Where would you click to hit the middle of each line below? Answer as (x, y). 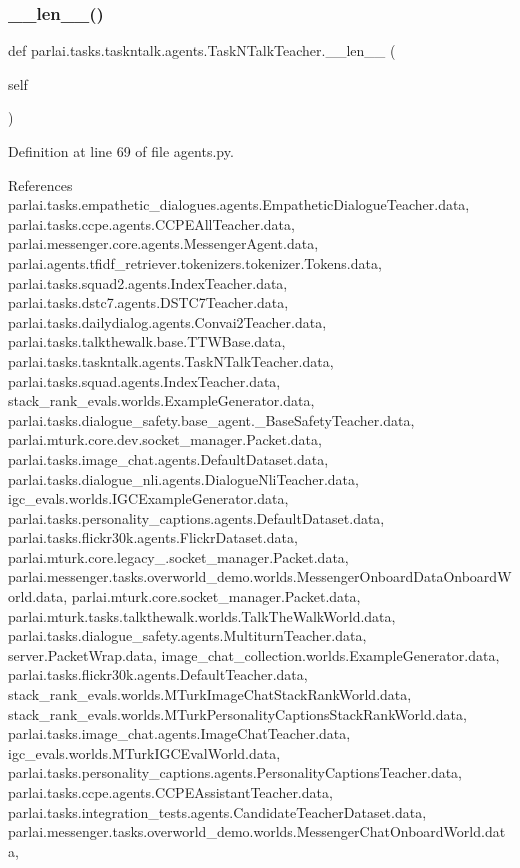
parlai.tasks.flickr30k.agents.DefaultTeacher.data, (158, 674)
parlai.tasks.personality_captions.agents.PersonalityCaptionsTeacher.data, (235, 772)
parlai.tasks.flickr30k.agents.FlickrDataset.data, (153, 537)
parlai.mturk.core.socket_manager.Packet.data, (216, 596)
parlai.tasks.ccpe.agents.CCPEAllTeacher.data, (151, 223)
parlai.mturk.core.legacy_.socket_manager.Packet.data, (178, 556)
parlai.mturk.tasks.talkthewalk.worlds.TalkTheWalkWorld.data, (202, 615)
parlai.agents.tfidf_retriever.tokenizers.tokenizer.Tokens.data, (195, 262)
